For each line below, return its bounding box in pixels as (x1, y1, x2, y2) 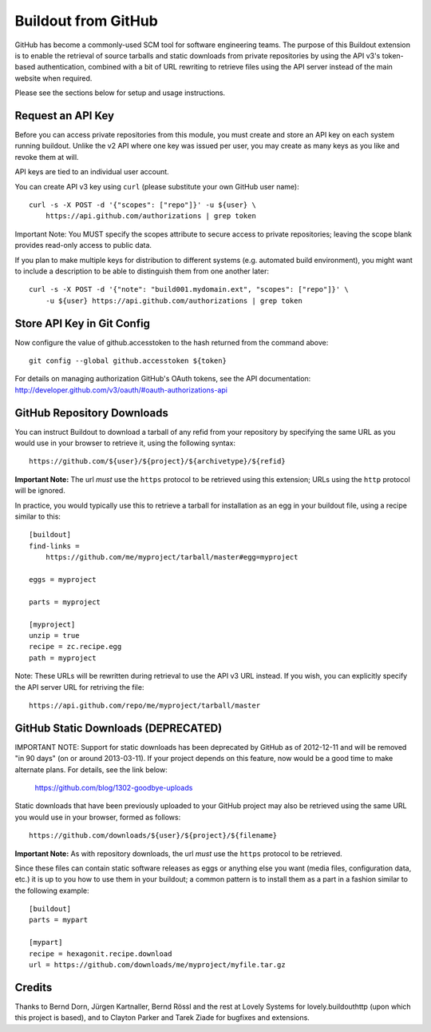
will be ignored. (14, 486, 65, 496)
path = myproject (29, 653, 97, 663)
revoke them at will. (14, 152, 79, 161)
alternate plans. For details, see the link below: (14, 764, 168, 775)
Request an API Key (14, 109, 115, 122)
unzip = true (29, 631, 80, 640)
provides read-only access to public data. (14, 241, 152, 250)
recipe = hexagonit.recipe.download (29, 949, 172, 958)
